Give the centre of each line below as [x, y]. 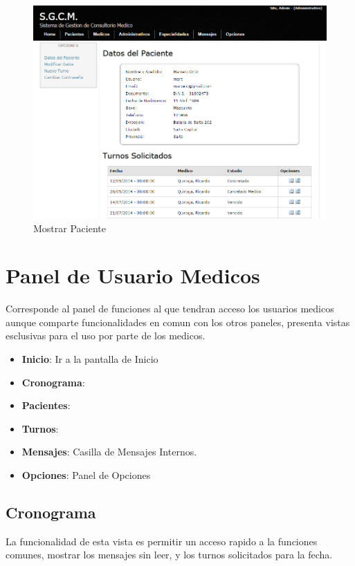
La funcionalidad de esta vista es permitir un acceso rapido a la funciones [162, 541]
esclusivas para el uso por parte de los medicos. [106, 336]
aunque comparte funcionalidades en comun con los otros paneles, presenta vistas [178, 322]
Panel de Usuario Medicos [133, 275]
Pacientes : [46, 405]
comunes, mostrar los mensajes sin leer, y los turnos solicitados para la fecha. [169, 555]
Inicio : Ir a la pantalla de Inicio [90, 359]
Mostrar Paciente [70, 228]
